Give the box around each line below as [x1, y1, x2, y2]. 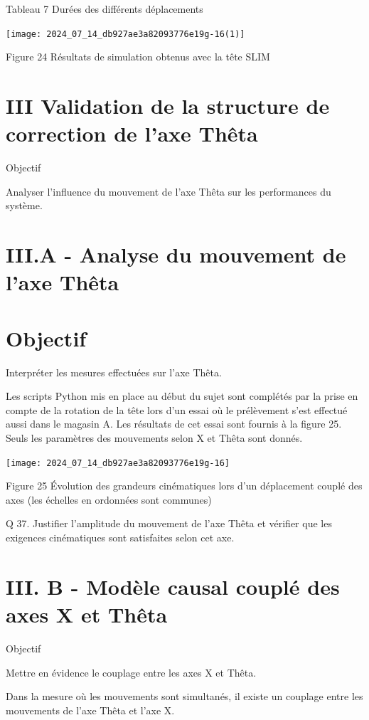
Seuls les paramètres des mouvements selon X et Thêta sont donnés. [6, 430, 303, 445]
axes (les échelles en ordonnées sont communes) [6, 492, 212, 507]
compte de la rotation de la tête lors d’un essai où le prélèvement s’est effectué [6, 402, 348, 417]
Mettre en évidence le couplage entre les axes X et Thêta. [6, 665, 257, 679]
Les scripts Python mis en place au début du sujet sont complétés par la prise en [6, 388, 358, 403]
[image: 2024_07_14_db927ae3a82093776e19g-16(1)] [6, 28, 245, 39]
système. [6, 198, 43, 213]
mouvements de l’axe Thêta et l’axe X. [6, 702, 175, 717]
